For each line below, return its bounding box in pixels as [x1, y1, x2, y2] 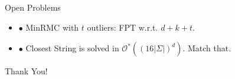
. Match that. [182, 42, 231, 54]
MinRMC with [25, 21, 79, 33]
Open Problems [5, 1, 61, 13]
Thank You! [5, 65, 48, 77]
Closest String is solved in [25, 42, 119, 54]
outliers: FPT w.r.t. [87, 21, 158, 33]
